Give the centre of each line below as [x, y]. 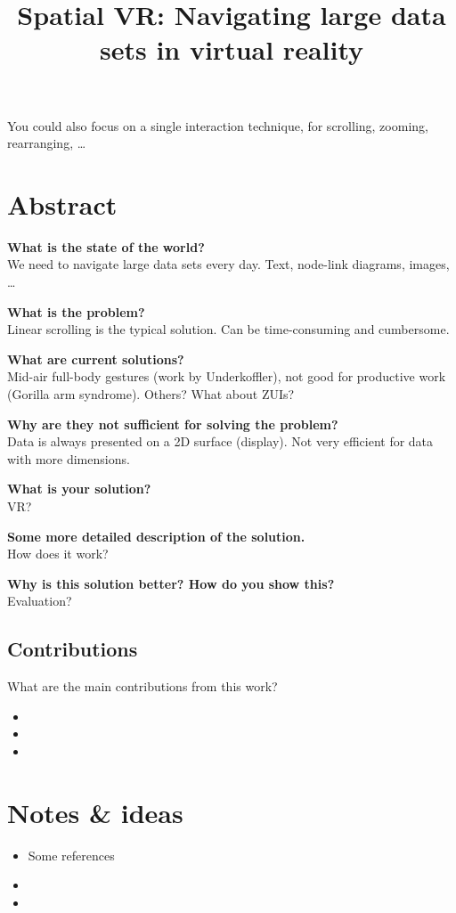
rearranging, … [47, 143]
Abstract [62, 204]
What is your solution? [79, 489]
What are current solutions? [96, 359]
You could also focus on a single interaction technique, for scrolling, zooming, [218, 125]
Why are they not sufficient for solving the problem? [173, 424]
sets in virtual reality [232, 49]
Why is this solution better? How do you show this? [171, 583]
